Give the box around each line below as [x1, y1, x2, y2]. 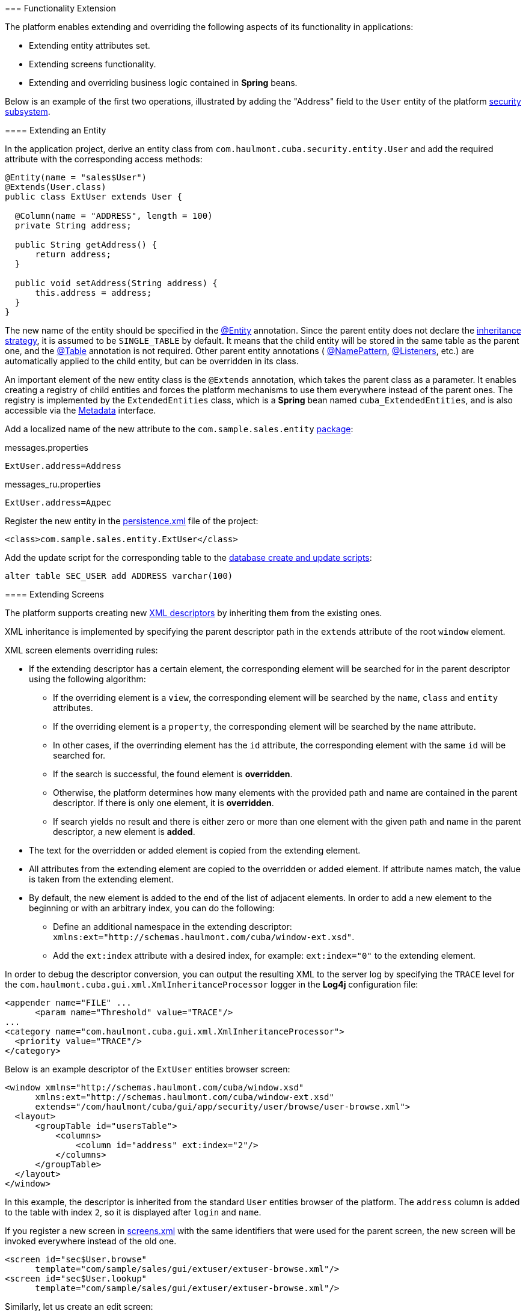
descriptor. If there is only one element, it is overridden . [53, 798, 274, 808]
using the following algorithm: [29, 674, 146, 684]
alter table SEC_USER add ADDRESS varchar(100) [5, 571, 233, 581]
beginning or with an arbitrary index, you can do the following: [29, 903, 275, 913]
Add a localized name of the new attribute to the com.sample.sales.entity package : [5, 424, 353, 434]
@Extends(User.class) [5, 182, 106, 192]
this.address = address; [35, 288, 152, 298]
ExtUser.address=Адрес [5, 498, 112, 507]
